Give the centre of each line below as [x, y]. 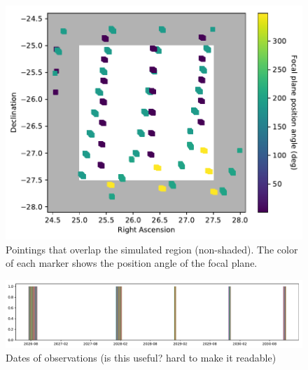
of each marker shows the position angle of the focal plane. [132, 263]
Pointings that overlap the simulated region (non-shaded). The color [152, 249]
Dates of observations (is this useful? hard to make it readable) [141, 358]
